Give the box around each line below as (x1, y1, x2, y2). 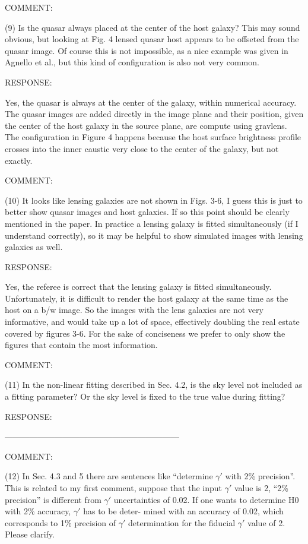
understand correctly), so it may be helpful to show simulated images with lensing (5, 229, 303, 241)
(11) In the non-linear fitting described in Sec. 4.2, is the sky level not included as (5, 378, 303, 391)
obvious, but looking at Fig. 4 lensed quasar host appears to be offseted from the (5, 33, 299, 45)
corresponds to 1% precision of (5, 516, 116, 529)
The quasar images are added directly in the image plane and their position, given (5, 107, 304, 120)
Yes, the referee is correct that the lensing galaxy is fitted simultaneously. (5, 280, 272, 293)
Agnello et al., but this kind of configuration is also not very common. (5, 56, 259, 68)
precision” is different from (5, 493, 101, 505)
